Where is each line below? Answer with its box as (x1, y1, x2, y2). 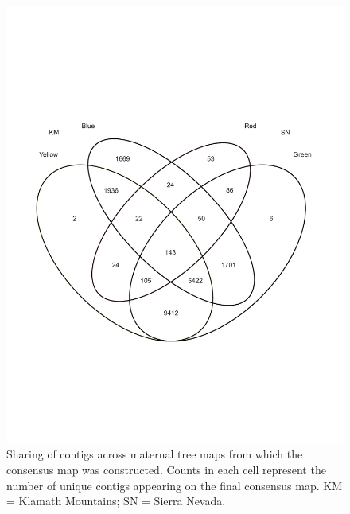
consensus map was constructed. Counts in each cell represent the (6, 461, 326, 478)
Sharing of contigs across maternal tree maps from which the (6, 446, 303, 462)
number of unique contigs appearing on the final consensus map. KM (6, 477, 342, 493)
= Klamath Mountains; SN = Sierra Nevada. (6, 493, 226, 509)
